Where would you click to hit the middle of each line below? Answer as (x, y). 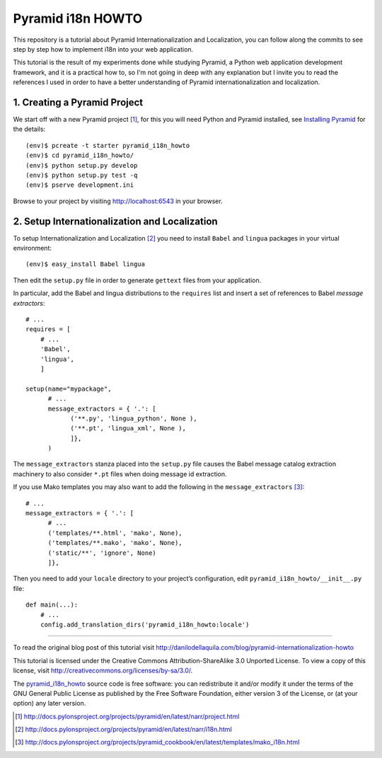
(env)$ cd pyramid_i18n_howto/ (80, 155)
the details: (29, 129)
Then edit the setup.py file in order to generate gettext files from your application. (137, 280)
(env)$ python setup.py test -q (82, 175)
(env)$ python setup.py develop (82, 165)
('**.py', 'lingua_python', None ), (134, 418)
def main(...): (52, 605)
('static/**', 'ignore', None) (102, 553)
